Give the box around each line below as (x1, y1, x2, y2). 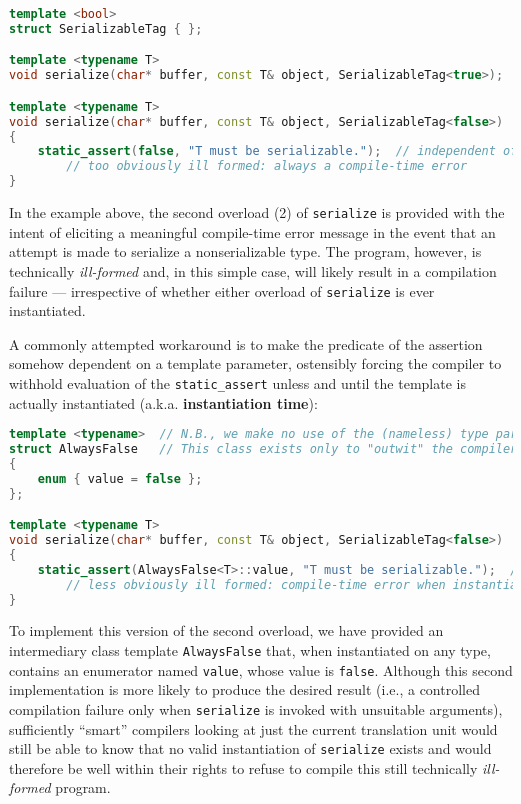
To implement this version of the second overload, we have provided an (9, 620, 444, 641)
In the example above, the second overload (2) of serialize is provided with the (9, 202, 505, 223)
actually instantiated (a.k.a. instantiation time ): (9, 392, 318, 413)
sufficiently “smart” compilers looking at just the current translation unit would (9, 718, 498, 739)
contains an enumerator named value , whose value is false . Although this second (9, 659, 513, 680)
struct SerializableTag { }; (9, 21, 203, 36)
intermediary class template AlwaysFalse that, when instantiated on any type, (9, 640, 491, 661)
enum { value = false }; (37, 471, 203, 486)
